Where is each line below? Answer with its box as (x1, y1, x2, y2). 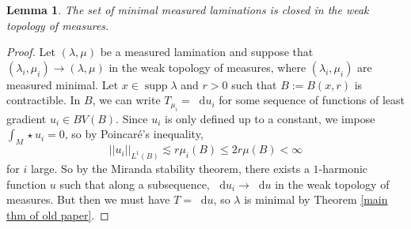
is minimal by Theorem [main (244, 191, 388, 208)
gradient (6, 110, 47, 126)
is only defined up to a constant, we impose (165, 110, 375, 126)
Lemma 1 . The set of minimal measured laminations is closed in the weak (6, 2, 369, 17)
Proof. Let (6, 43, 55, 60)
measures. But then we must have (6, 191, 170, 208)
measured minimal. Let (6, 76, 119, 92)
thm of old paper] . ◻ (6, 206, 109, 223)
